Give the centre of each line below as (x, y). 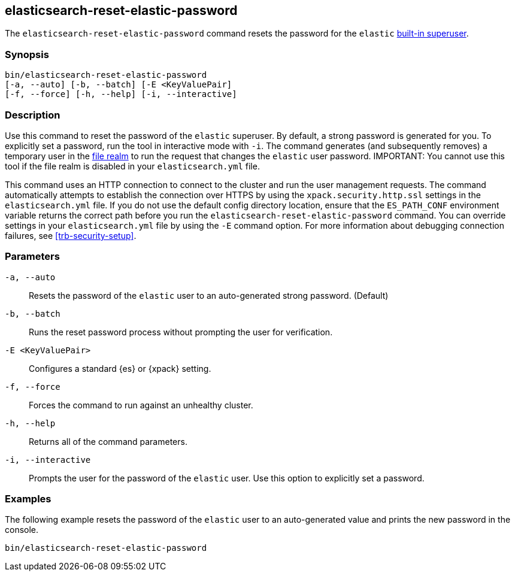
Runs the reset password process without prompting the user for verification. (181, 332)
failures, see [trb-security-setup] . (71, 235)
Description (33, 115)
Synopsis (27, 54)
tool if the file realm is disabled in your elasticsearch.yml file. (132, 166)
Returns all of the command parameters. (108, 441)
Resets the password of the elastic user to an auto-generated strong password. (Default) (209, 295)
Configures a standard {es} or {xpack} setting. (120, 368)
